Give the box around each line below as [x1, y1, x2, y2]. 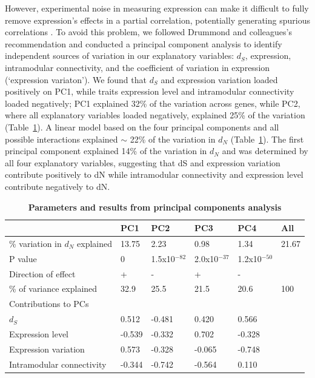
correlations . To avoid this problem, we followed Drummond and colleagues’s [5, 25, 292, 38]
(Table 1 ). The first [230, 132, 304, 145]
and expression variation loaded [161, 73, 278, 86]
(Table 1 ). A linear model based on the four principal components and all [5, 120, 279, 133]
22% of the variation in [130, 132, 216, 145]
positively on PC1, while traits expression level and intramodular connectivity [5, 85, 294, 98]
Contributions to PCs [9, 297, 89, 310]
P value [9, 252, 37, 265]
